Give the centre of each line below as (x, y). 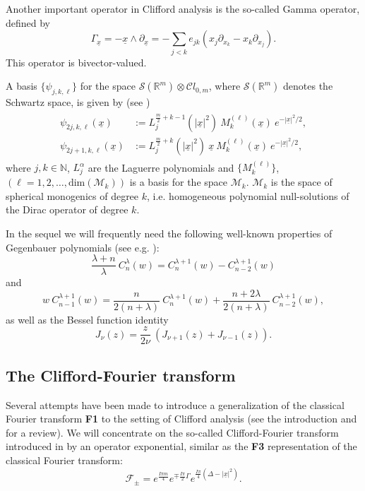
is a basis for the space (179, 182)
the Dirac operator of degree (67, 209)
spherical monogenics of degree (72, 195)
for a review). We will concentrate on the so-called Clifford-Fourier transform (172, 432)
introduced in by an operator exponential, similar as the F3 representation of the (181, 446)
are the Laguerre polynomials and (161, 167)
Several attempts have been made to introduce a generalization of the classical (175, 404)
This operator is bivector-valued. (76, 62)
